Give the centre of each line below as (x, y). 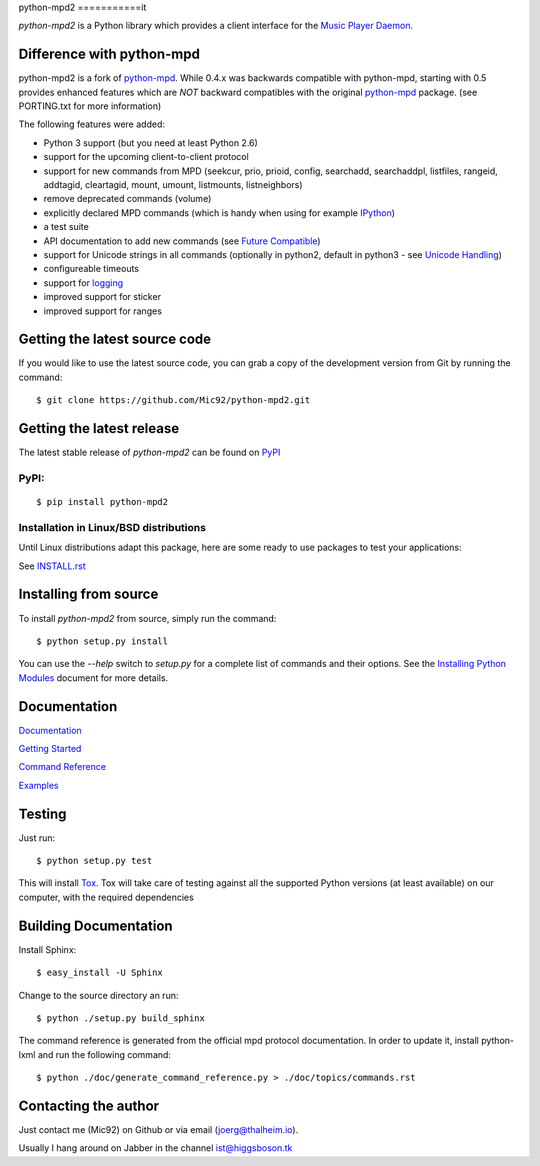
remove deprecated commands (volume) (127, 199)
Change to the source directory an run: (98, 995)
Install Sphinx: (47, 949)
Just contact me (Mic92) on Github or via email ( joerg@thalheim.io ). (158, 1130)
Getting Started (50, 748)
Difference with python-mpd (109, 54)
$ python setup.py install (102, 641)
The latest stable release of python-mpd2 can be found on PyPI (149, 452)
